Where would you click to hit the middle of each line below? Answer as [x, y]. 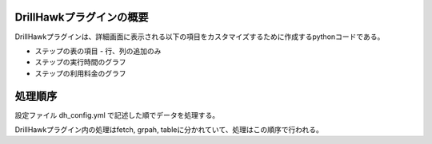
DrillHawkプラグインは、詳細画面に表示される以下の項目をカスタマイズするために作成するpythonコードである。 [200, 37]
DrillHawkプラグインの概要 [82, 17]
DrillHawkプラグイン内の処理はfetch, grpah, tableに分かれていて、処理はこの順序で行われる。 [169, 129]
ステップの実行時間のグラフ [80, 62]
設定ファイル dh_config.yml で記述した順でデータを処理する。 [117, 115]
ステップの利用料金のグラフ [80, 73]
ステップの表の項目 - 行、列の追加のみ [98, 51]
